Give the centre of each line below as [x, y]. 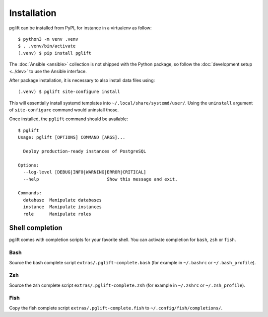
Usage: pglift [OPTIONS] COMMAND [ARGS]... [72, 137]
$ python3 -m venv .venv [48, 39]
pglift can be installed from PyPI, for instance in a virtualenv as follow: [80, 28]
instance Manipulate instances [62, 207]
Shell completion [36, 228]
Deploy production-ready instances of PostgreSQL [85, 151]
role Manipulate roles [57, 214]
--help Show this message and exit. [100, 179]
